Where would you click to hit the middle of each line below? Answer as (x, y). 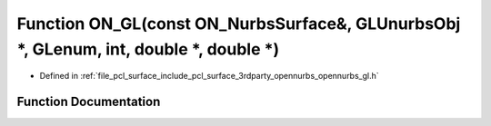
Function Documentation (89, 102)
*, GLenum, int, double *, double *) (148, 49)
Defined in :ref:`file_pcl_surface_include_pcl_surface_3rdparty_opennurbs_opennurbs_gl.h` (209, 76)
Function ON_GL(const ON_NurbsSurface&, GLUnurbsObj (239, 24)
